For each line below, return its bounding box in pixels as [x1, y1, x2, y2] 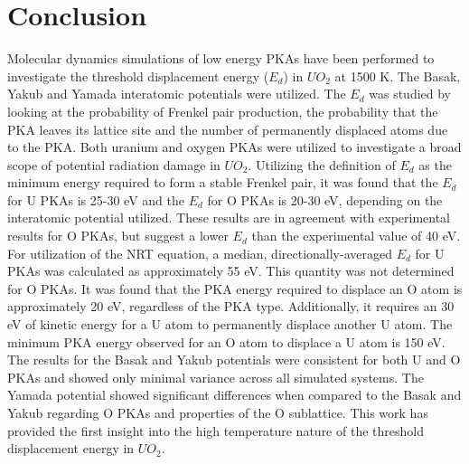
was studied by [369, 84, 452, 103]
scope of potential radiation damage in [7, 155, 220, 174]
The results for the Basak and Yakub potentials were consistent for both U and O [7, 350, 461, 369]
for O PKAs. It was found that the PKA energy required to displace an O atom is [7, 279, 463, 298]
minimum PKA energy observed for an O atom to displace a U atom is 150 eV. [7, 332, 446, 351]
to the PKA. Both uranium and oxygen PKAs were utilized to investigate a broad [7, 137, 462, 156]
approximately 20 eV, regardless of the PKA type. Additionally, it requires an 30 [7, 297, 455, 316]
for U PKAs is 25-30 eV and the [7, 190, 184, 209]
